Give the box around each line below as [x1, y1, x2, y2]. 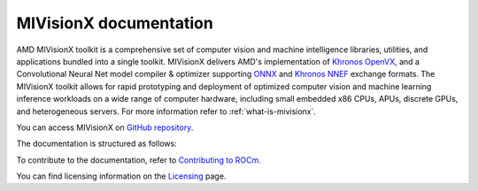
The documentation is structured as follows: [16, 138, 177, 149]
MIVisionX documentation [16, 13, 214, 33]
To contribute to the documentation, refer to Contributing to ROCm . [16, 155, 261, 165]
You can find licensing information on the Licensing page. [16, 171, 227, 181]
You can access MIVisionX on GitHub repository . [16, 122, 194, 133]
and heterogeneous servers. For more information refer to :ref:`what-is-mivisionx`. [16, 106, 317, 117]
